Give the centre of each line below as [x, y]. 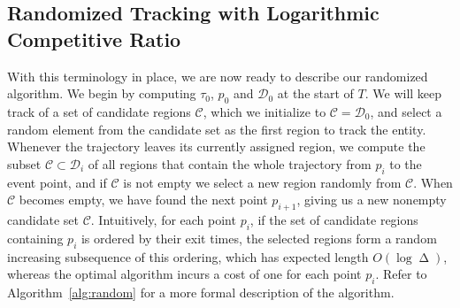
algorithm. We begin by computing [102, 93]
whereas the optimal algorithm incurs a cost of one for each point [184, 274]
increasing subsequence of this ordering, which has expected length [188, 256]
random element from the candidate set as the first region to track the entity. [217, 129]
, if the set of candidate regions [334, 219]
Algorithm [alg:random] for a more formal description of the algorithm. [201, 292]
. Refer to [401, 274]
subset [24, 163]
